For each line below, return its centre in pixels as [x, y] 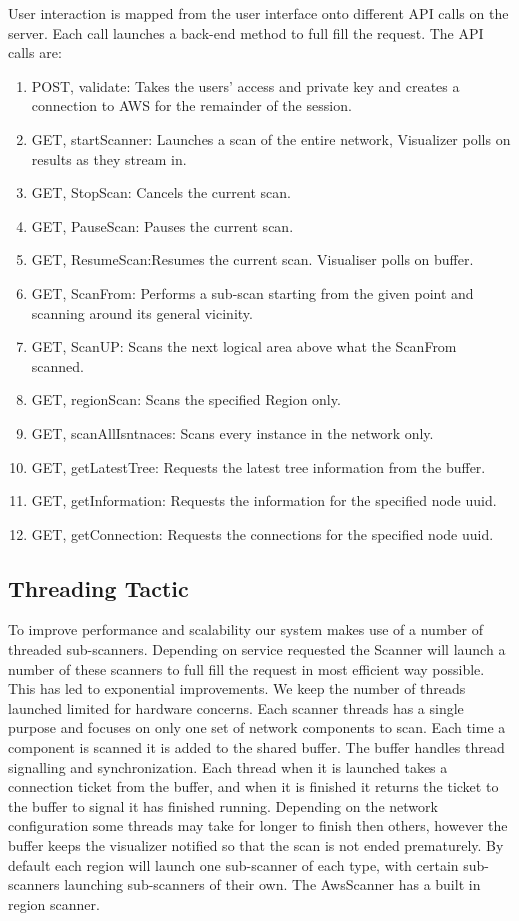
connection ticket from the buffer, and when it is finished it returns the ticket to [253, 786]
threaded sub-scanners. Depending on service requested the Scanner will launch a [257, 649]
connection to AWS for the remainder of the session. [191, 105]
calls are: [35, 52]
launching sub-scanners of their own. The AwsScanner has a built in [272, 884]
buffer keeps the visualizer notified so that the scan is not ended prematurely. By [256, 845]
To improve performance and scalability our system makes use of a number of [245, 629]
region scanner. [54, 903]
